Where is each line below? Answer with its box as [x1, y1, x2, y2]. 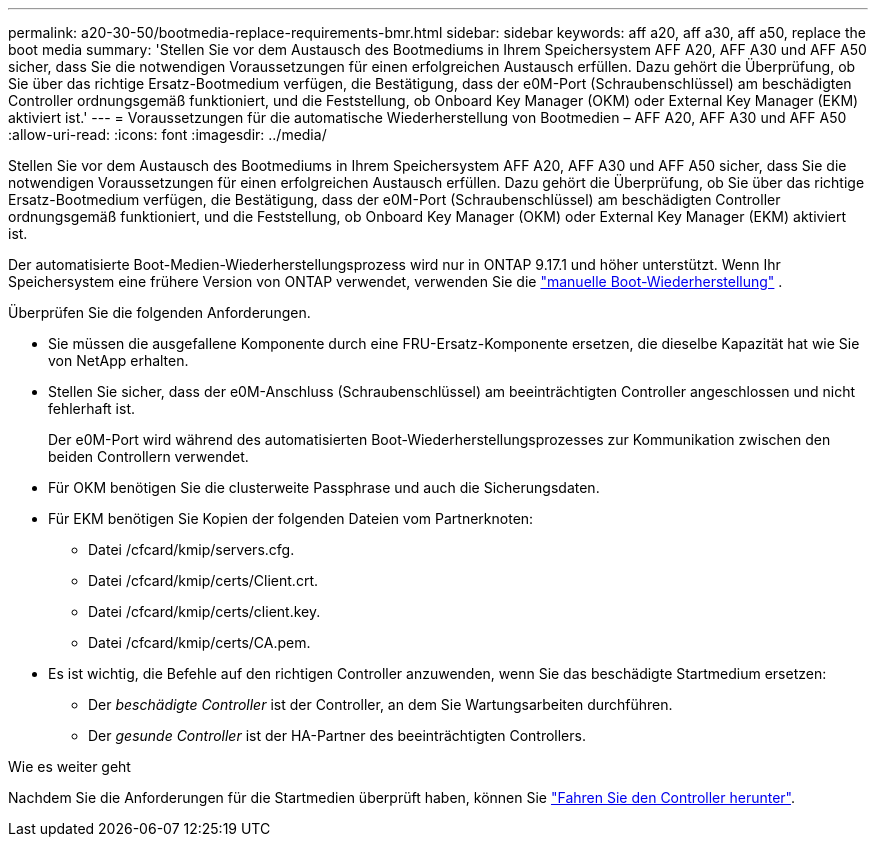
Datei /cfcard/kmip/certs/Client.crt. [88, 572, 319, 589]
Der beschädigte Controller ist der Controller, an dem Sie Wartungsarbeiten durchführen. [88, 696, 673, 713]
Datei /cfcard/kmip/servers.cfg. [88, 541, 295, 558]
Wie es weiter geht [8, 758, 131, 775]
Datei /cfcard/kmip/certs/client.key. [88, 603, 321, 620]
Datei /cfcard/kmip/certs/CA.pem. [88, 634, 311, 651]
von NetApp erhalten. [48, 352, 189, 369]
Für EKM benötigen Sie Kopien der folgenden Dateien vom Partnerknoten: [48, 510, 534, 527]
